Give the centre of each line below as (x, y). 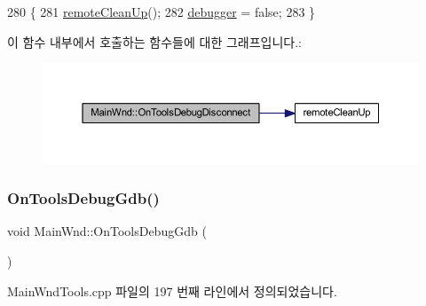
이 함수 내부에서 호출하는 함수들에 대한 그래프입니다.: (154, 41)
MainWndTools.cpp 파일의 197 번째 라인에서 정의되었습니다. (172, 290)
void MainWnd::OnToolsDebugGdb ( (107, 231)
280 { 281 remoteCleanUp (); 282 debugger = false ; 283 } (162, 12)
